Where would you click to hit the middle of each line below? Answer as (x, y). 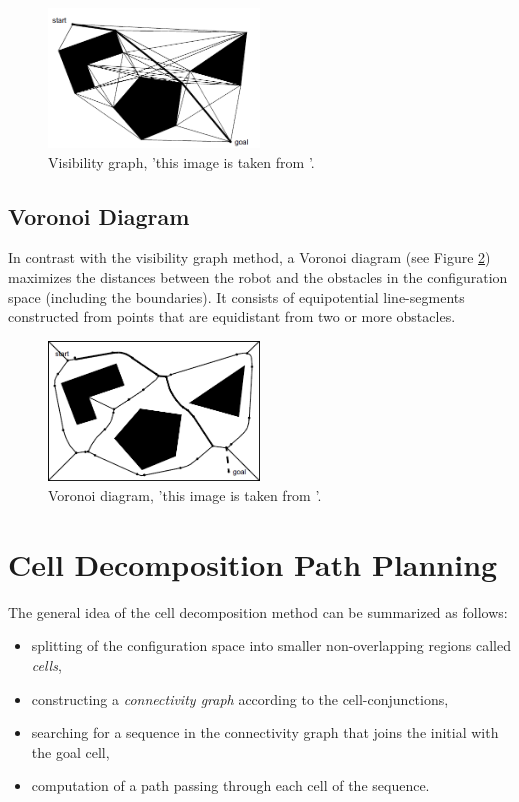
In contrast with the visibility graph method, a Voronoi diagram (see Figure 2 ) (249, 257)
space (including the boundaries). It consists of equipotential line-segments (236, 296)
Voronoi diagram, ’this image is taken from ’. (185, 495)
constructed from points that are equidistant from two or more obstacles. (232, 316)
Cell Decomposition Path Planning (253, 563)
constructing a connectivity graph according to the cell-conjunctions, (240, 698)
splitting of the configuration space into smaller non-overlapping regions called (271, 645)
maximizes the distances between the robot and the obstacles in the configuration (258, 277)
